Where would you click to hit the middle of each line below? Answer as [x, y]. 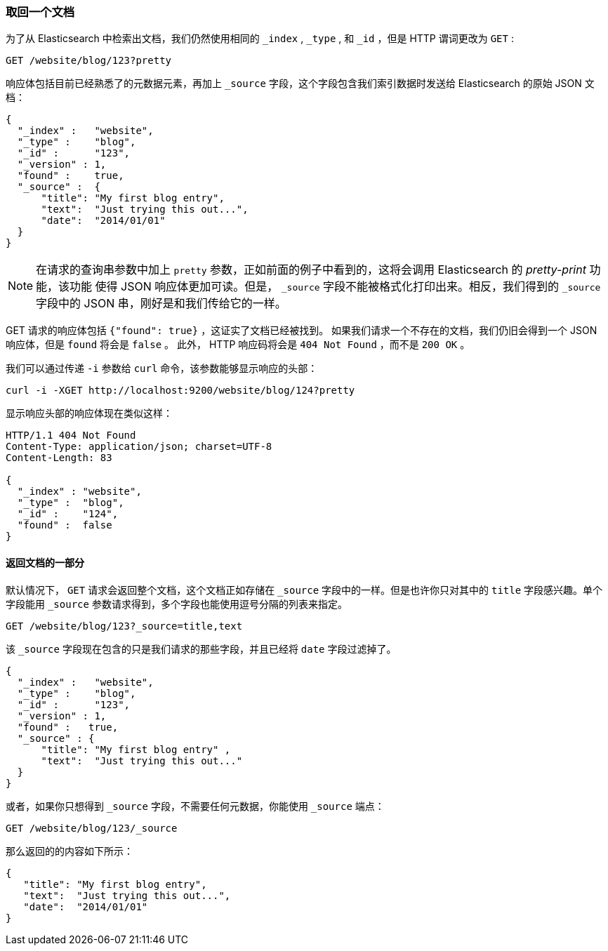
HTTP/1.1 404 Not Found [71, 435]
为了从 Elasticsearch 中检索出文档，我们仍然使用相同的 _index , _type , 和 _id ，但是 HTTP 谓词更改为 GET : [260, 39]
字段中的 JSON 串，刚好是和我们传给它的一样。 [161, 304]
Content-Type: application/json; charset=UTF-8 [139, 447]
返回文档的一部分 [45, 562]
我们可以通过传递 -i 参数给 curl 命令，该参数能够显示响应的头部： [162, 368]
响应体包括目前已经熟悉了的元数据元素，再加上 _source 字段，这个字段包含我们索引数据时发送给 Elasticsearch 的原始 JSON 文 [300, 84]
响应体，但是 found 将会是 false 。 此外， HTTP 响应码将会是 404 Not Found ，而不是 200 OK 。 [238, 345]
